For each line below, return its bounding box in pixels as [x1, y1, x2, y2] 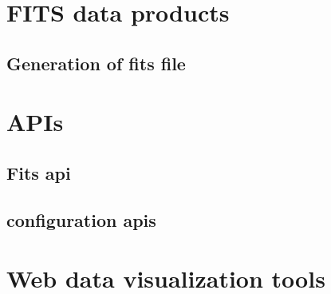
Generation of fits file [6, 50, 186, 75]
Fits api [6, 160, 71, 185]
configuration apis [6, 207, 156, 232]
